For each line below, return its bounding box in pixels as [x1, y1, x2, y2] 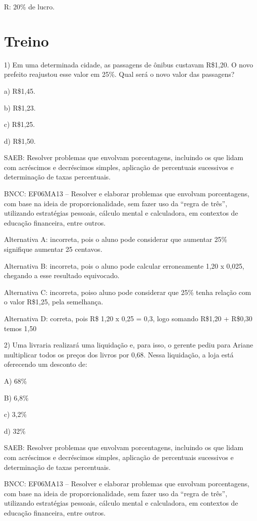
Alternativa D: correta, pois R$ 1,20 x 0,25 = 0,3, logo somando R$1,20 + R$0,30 [4, 313, 253, 323]
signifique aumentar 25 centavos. [4, 244, 103, 254]
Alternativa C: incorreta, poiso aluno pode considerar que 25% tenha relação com [4, 287, 251, 297]
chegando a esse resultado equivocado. [4, 270, 120, 281]
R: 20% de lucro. [4, 1, 55, 11]
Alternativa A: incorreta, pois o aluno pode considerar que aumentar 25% [4, 234, 227, 244]
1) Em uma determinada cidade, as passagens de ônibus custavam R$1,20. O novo [4, 59, 253, 69]
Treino [4, 30, 49, 51]
